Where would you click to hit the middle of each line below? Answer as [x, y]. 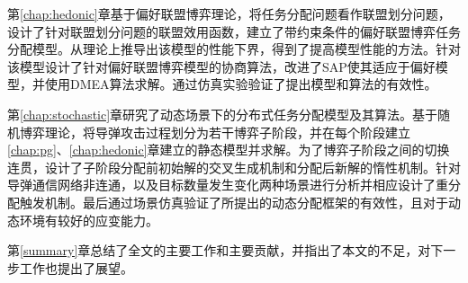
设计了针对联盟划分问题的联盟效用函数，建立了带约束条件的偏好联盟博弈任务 [234, 31]
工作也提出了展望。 [76, 267]
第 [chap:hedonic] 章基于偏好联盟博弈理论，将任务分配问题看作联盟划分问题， [229, 13]
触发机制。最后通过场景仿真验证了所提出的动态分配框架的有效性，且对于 [234, 202]
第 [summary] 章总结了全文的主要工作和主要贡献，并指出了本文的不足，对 [219, 250]
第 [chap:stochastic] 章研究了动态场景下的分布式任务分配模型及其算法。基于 [223, 114]
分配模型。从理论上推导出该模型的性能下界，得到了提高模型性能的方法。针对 [234, 49]
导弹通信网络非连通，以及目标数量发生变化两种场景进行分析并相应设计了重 [228, 185]
